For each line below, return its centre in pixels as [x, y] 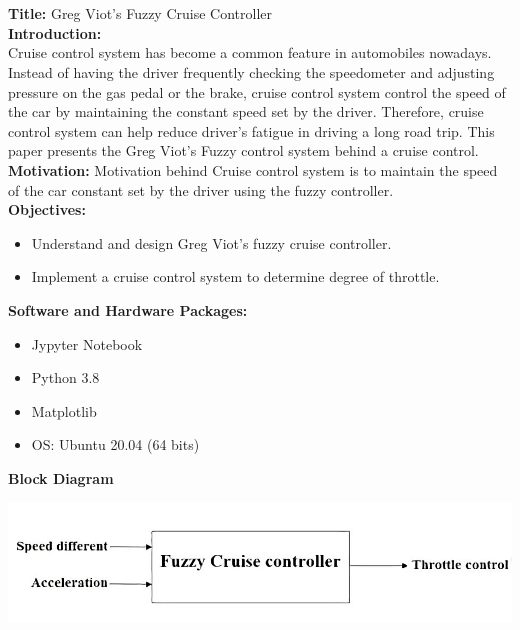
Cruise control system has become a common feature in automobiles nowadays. [250, 52]
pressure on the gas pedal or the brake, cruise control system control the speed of [257, 91]
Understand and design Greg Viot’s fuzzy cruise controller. [211, 242]
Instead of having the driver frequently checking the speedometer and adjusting [251, 71]
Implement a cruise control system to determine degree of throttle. [235, 276]
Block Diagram [61, 477]
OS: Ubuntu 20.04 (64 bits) [115, 444]
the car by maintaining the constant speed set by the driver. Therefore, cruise [246, 111]
